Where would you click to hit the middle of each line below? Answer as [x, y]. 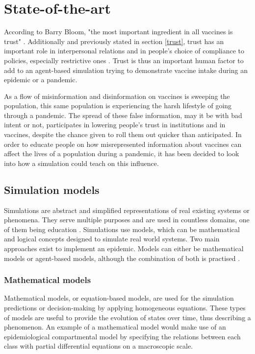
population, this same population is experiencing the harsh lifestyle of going [118, 106]
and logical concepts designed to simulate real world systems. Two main [112, 239]
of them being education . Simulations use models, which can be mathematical [122, 229]
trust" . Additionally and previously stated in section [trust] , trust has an [114, 41]
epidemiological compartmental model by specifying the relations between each [122, 336]
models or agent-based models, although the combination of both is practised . [122, 258]
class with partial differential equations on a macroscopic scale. [99, 346]
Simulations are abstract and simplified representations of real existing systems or [127, 210]
